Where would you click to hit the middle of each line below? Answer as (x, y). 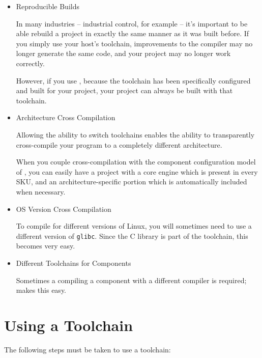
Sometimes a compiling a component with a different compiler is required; (131, 280)
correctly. (30, 63)
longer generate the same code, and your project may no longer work (123, 53)
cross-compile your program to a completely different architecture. (119, 144)
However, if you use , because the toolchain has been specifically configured (133, 80)
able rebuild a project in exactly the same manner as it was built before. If (133, 33)
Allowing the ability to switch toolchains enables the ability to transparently (135, 134)
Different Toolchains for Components (74, 263)
